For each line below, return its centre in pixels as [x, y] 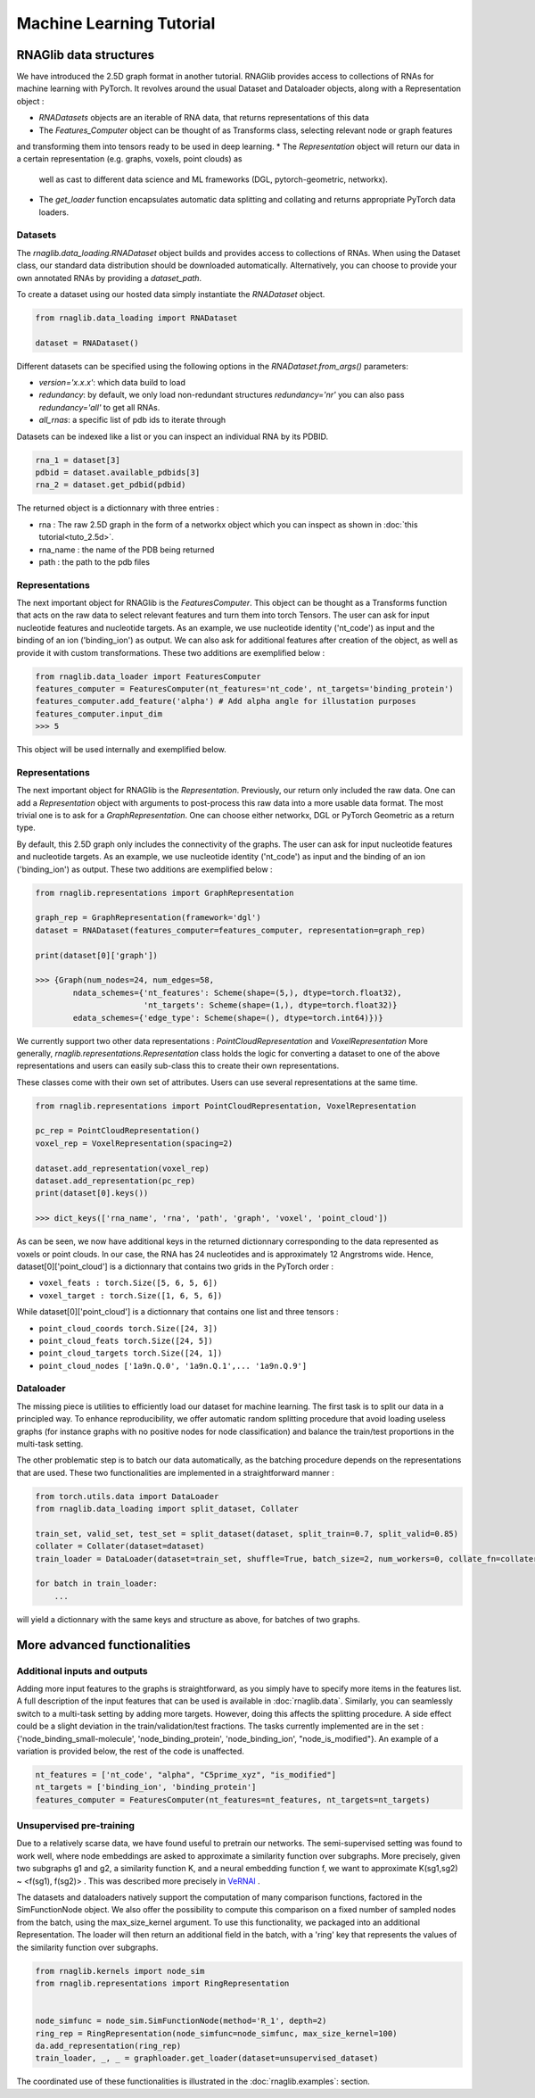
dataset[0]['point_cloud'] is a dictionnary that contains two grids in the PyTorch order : [175, 1266]
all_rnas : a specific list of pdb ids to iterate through [132, 420]
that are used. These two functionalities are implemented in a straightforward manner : [175, 1472]
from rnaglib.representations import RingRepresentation [162, 1983]
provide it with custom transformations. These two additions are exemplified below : [171, 652]
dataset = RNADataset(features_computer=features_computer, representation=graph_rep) [230, 930]
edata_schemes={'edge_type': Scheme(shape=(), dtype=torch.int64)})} [228, 1018]
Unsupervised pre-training [76, 1826]
